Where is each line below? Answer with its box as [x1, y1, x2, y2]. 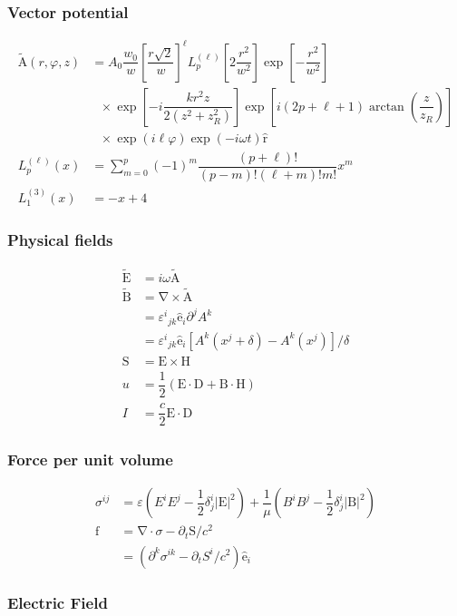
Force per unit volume [7, 448, 173, 471]
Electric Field [7, 592, 108, 614]
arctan [368, 100, 404, 113]
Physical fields [7, 229, 113, 251]
